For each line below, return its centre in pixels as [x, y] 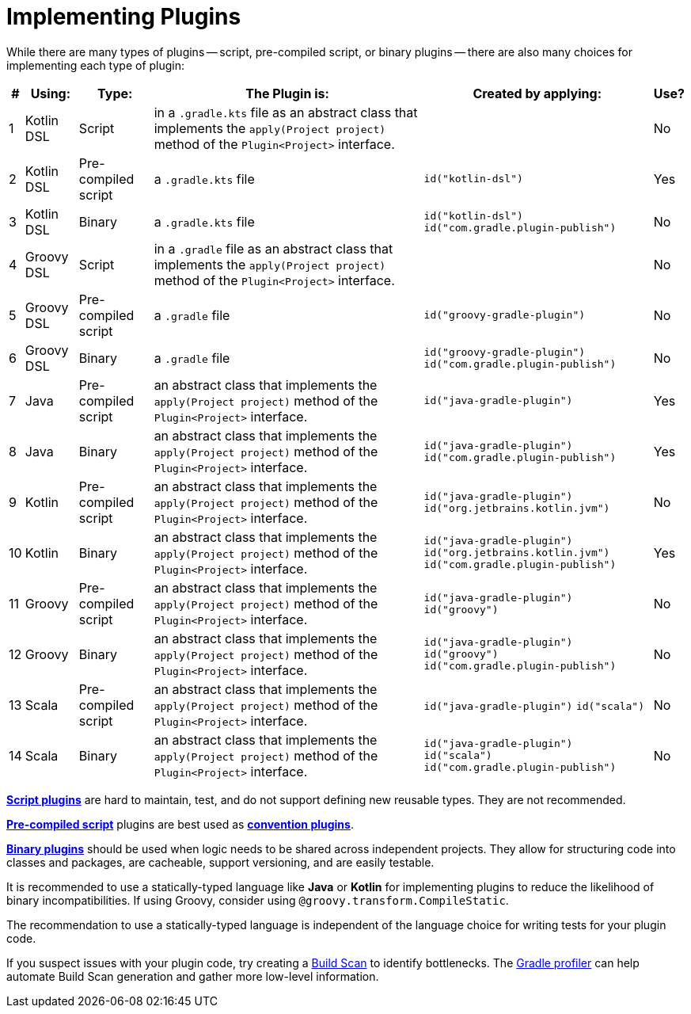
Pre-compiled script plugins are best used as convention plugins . [180, 824]
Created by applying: [537, 93]
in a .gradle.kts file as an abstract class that [286, 112]
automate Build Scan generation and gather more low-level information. [193, 976]
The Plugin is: [287, 93]
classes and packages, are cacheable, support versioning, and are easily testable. [220, 862]
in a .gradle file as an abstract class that [273, 248]
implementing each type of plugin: [96, 65]
